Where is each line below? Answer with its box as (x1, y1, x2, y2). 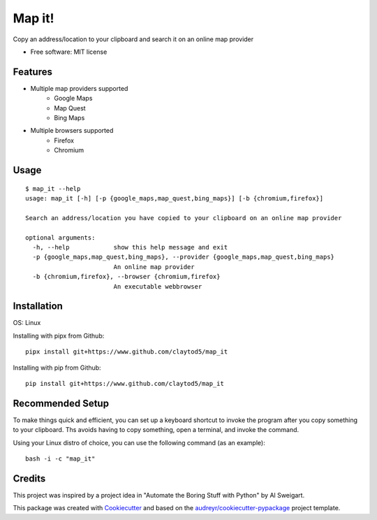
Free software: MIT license (30, 48, 108, 56)
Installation (13, 301, 63, 312)
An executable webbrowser (113, 282, 202, 290)
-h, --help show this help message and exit (32, 243, 228, 251)
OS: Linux (13, 319, 41, 327)
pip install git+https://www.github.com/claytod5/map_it (25, 380, 225, 387)
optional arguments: (25, 233, 96, 241)
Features (13, 66, 52, 78)
